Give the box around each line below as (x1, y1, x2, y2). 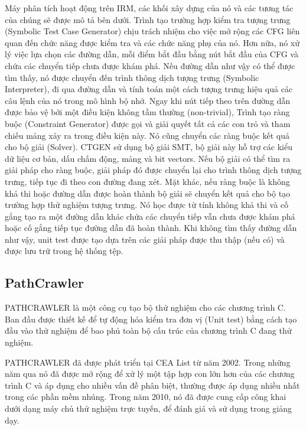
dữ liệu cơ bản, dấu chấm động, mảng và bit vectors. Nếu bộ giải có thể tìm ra (5, 152, 291, 164)
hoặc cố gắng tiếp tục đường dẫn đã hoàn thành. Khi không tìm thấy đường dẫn (5, 221, 297, 234)
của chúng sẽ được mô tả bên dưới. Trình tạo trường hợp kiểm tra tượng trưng (5, 13, 291, 25)
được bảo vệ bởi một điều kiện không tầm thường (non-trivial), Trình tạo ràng (5, 106, 290, 118)
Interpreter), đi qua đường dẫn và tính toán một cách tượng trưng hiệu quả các (5, 83, 293, 95)
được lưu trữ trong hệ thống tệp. (5, 245, 123, 257)
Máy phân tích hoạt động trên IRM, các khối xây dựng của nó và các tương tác (5, 2, 294, 14)
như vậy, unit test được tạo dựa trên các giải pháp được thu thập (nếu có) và (5, 233, 285, 245)
